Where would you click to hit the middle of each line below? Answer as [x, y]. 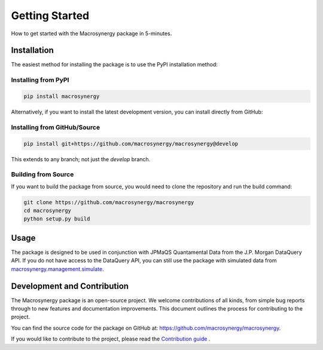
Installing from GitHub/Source [56, 127]
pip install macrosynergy [62, 96]
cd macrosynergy [48, 211]
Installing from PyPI [40, 80]
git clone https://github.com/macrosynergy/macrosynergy [109, 202]
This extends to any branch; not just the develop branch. [81, 159]
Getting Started [50, 16]
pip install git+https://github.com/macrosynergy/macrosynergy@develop [131, 144]
